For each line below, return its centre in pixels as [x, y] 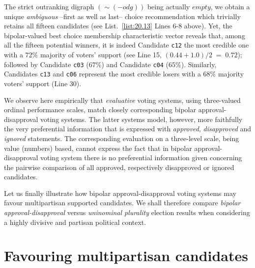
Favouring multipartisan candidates [126, 256]
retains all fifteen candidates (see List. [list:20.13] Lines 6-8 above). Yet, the [118, 26]
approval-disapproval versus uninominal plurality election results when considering [127, 212]
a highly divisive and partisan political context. [75, 222]
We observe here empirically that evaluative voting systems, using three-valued [122, 100]
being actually [169, 6]
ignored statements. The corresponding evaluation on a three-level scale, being [122, 138]
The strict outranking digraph [49, 6]
